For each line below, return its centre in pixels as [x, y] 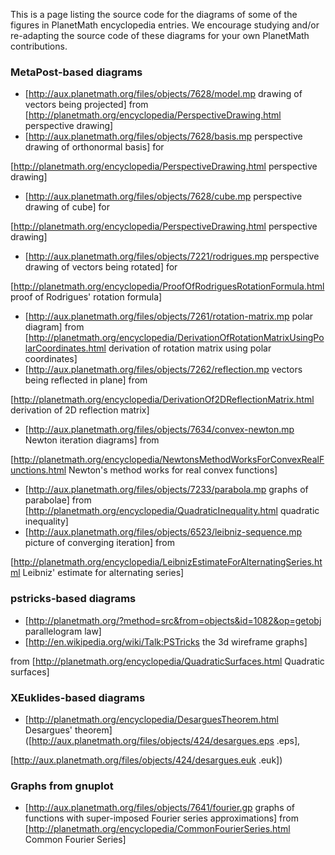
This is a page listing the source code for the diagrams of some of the [154, 14]
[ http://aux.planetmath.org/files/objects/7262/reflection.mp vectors [163, 370]
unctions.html [38, 470]
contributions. [39, 46]
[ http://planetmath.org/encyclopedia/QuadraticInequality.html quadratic [172, 511]
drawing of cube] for [67, 207]
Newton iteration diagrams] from [92, 440]
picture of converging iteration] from [99, 543]
